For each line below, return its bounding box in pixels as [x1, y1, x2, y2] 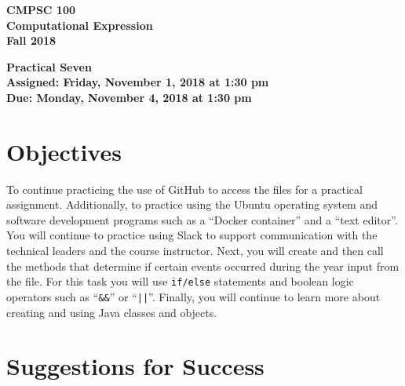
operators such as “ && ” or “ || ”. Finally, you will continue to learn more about [6, 288, 381, 304]
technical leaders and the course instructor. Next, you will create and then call [6, 242, 384, 259]
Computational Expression [6, 16, 153, 33]
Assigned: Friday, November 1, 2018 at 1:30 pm [6, 74, 269, 90]
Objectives [6, 135, 122, 167]
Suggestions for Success [6, 350, 265, 382]
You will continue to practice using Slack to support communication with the [6, 227, 378, 243]
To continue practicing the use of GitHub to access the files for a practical [6, 180, 363, 197]
